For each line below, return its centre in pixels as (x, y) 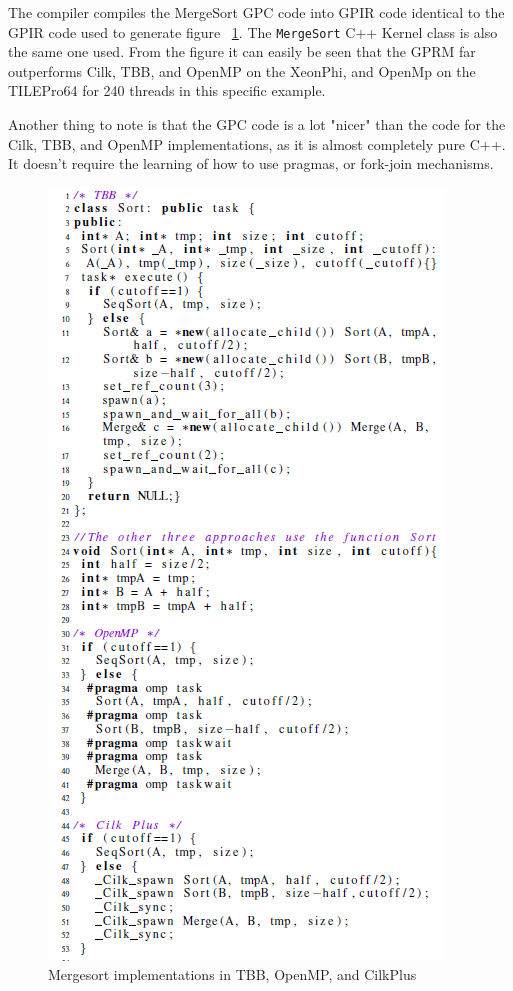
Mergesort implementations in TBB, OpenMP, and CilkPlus (232, 974)
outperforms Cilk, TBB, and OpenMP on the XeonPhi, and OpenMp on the (242, 70)
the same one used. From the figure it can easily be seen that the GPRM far (242, 51)
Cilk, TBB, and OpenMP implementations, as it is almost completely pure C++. (257, 143)
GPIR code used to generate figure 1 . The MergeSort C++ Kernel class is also (253, 31)
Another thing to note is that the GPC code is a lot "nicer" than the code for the (257, 124)
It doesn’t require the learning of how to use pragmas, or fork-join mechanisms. (251, 163)
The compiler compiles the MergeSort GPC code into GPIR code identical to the (256, 12)
